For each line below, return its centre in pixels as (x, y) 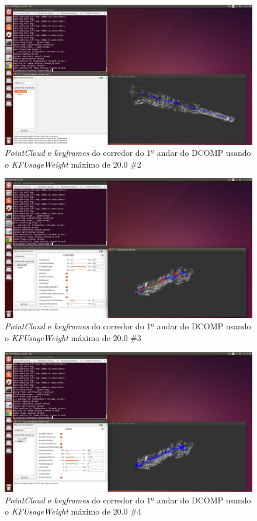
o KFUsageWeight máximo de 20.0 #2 (73, 164)
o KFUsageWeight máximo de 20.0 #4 (73, 511)
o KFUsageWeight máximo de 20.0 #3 (73, 337)
